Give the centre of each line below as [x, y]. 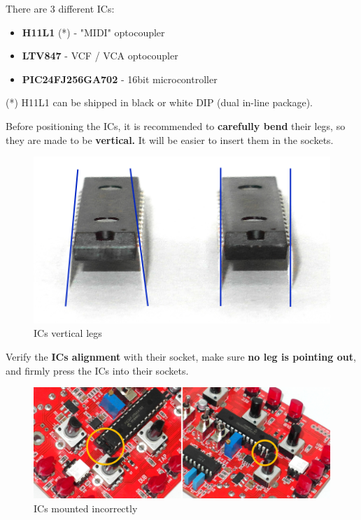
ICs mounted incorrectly [86, 508]
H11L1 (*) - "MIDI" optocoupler [93, 32]
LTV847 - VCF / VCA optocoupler [100, 56]
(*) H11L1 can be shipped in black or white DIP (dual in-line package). [159, 102]
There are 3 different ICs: [60, 8]
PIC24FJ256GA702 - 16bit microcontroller [120, 79]
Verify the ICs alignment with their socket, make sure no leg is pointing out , [181, 356]
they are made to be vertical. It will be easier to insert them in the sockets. [170, 139]
